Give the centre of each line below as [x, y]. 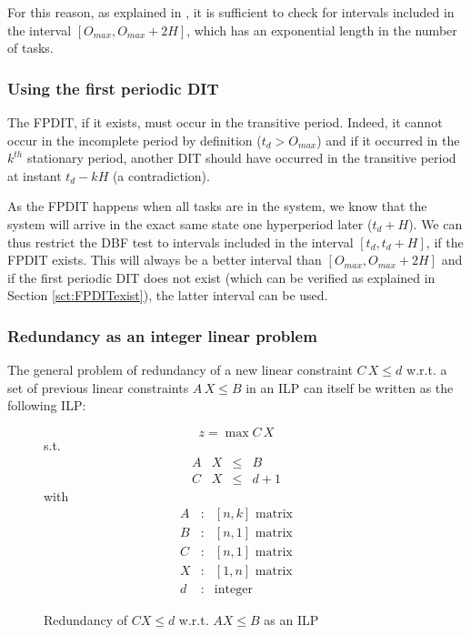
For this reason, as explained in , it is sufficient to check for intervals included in [231, 12]
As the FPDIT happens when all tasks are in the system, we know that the [217, 206]
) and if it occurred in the [388, 140]
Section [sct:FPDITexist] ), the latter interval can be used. [168, 295]
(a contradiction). [161, 175]
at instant [35, 175]
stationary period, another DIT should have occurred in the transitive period [241, 158]
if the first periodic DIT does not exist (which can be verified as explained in [221, 277]
